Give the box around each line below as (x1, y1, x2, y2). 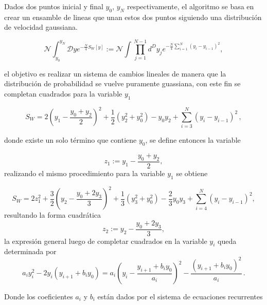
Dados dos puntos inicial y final (4, 1, 103, 11)
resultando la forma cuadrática (4, 209, 101, 220)
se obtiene (176, 167, 208, 178)
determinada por (4, 246, 57, 257)
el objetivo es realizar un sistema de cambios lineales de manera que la (4, 68, 226, 79)
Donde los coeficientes (4, 291, 73, 302)
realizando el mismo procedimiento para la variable (4, 167, 165, 178)
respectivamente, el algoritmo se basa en (127, 1, 254, 11)
